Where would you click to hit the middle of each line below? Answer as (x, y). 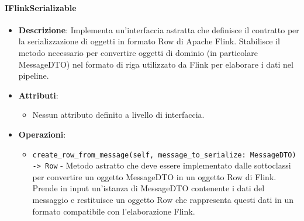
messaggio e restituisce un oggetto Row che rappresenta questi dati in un (163, 200)
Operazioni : (42, 134)
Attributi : (38, 95)
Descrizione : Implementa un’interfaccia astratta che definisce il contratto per (159, 29)
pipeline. (34, 76)
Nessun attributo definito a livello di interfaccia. (118, 115)
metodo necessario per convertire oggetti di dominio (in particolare (138, 52)
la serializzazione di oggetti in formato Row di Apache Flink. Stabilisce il (149, 41)
